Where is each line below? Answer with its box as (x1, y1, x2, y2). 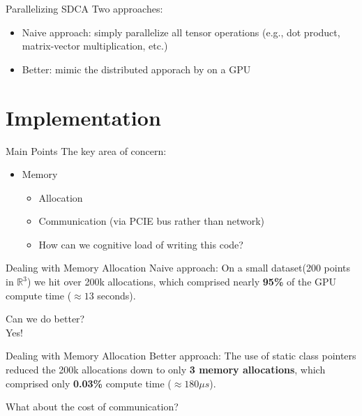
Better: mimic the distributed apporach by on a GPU (22, 61, 251, 76)
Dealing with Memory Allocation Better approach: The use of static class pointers (6, 348, 356, 363)
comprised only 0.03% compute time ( (6, 376, 172, 390)
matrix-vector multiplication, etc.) (22, 38, 168, 53)
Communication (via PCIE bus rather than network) (38, 214, 264, 228)
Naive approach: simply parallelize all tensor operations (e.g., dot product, (22, 24, 340, 39)
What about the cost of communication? (6, 399, 179, 414)
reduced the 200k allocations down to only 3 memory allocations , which (6, 362, 326, 377)
